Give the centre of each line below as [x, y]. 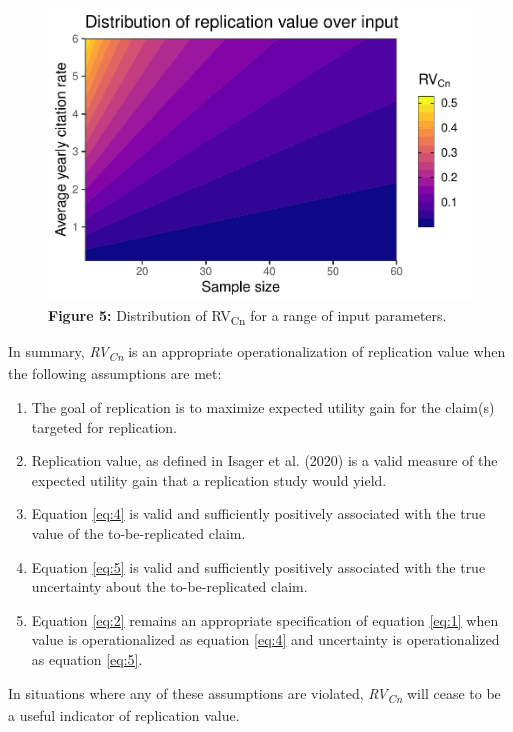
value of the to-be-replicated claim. [138, 532]
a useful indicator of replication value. [124, 714]
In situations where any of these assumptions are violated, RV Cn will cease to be [254, 694]
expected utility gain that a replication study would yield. [209, 479]
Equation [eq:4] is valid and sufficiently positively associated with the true [258, 513]
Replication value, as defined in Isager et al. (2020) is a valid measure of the [264, 460]
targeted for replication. [104, 426]
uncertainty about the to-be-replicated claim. [169, 586]
